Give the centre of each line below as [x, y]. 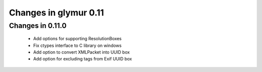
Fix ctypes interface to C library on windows [77, 45]
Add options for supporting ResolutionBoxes [77, 39]
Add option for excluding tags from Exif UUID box [82, 59]
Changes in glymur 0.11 [57, 13]
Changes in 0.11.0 [38, 26]
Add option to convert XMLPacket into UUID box [82, 52]
